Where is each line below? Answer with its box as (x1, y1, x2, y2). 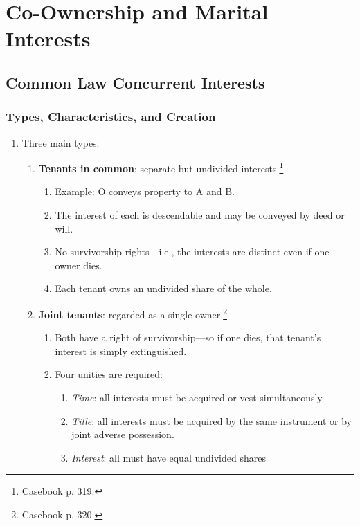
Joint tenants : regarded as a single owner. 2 (38, 305, 228, 321)
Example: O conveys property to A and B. (55, 184, 235, 199)
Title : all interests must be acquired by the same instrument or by (71, 413, 352, 428)
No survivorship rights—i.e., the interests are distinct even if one (55, 244, 330, 259)
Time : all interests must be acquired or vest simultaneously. (71, 390, 325, 404)
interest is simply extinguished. (55, 343, 187, 358)
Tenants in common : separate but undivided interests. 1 (38, 159, 284, 175)
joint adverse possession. (71, 427, 174, 442)
